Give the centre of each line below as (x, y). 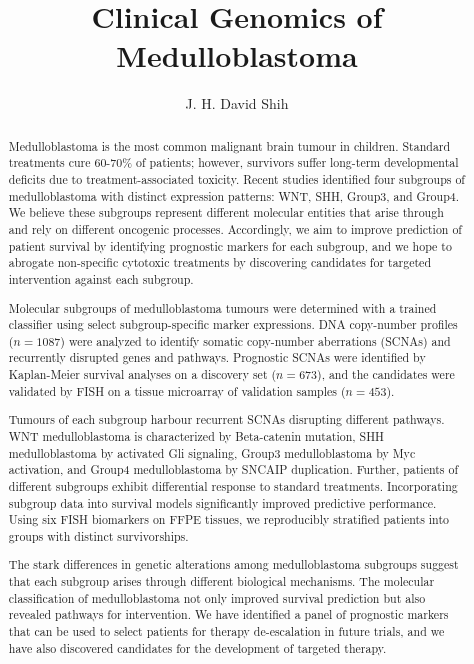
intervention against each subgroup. (101, 278)
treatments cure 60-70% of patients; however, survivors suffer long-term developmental (233, 162)
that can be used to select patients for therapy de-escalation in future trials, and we (226, 631)
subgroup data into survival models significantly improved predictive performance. (222, 502)
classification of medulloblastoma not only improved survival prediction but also (217, 597)
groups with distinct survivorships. (98, 535)
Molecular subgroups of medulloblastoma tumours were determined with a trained (222, 307)
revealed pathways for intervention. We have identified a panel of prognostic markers (228, 614)
